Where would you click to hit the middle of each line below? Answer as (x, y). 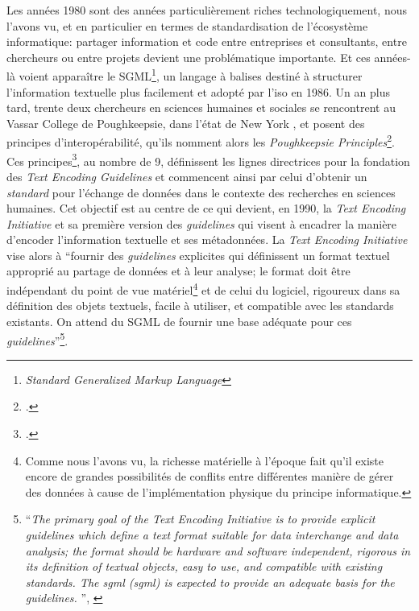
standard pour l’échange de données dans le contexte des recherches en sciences (201, 192)
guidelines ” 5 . (37, 339)
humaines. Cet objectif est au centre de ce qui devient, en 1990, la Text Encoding (206, 208)
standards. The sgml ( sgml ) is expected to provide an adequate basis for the (210, 582)
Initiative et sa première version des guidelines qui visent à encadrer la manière (202, 223)
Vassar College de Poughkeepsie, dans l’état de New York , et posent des (186, 123)
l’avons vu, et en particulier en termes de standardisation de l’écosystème (187, 25)
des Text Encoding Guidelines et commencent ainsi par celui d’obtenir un (187, 176)
